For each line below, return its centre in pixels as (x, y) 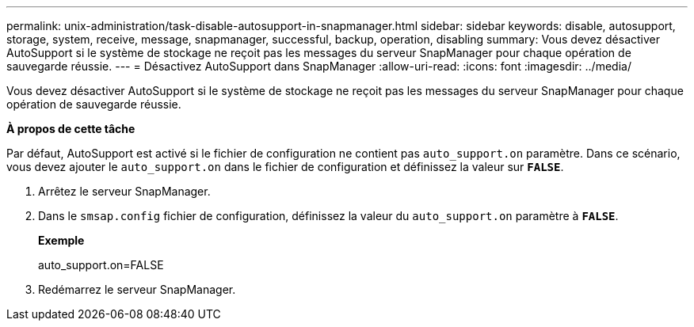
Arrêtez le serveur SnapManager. (124, 191)
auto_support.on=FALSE (101, 265)
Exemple (61, 240)
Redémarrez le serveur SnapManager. (137, 289)
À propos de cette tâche (71, 129)
